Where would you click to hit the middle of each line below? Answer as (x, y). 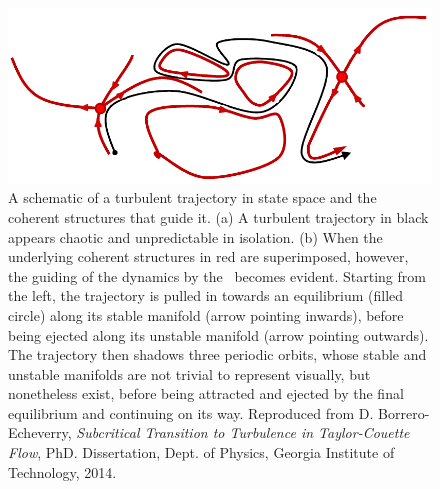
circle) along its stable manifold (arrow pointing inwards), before (206, 314)
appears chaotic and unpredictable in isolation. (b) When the (195, 236)
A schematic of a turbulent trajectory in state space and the (192, 197)
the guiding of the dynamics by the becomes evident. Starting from (217, 275)
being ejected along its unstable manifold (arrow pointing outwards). (218, 334)
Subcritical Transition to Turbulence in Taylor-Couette (243, 432)
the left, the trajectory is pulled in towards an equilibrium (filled (206, 295)
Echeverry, (40, 432)
